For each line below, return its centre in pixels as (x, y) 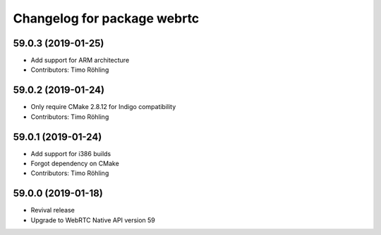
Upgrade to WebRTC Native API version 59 (93, 220)
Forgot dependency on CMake (75, 164)
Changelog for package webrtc (106, 18)
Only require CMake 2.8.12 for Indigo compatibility (103, 107)
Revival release (53, 210)
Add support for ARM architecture (80, 61)
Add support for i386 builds (71, 153)
